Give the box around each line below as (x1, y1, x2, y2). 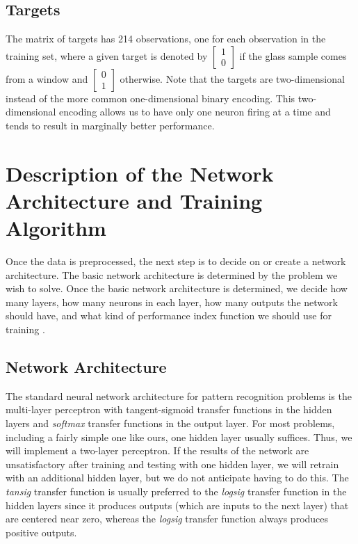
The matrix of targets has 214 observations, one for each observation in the (6, 31, 326, 46)
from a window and (6, 71, 88, 86)
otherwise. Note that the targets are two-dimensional (120, 71, 345, 86)
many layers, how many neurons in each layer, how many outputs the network (6, 294, 338, 309)
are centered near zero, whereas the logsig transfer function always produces (6, 511, 329, 526)
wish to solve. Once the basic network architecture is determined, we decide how (6, 281, 348, 296)
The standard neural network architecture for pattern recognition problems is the (6, 388, 352, 403)
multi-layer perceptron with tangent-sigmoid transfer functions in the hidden (6, 402, 332, 417)
